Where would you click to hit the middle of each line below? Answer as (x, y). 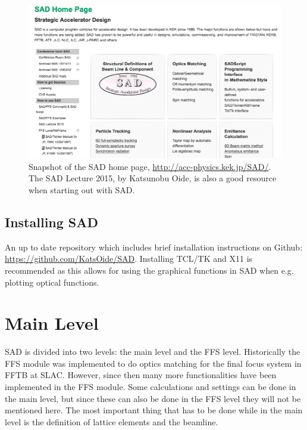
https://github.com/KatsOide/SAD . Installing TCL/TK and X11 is (129, 259)
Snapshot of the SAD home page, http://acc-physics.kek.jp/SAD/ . (150, 166)
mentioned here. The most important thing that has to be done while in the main (154, 410)
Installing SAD (52, 222)
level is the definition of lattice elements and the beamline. (112, 421)
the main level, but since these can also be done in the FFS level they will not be (153, 398)
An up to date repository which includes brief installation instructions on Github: (154, 247)
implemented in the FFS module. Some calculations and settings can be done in (151, 387)
